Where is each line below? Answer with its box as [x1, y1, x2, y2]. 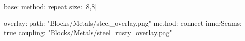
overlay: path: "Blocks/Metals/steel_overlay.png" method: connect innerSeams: [4, 18, 242, 28]
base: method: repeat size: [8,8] [4, 1, 97, 11]
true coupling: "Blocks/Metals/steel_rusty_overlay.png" [4, 27, 172, 38]
